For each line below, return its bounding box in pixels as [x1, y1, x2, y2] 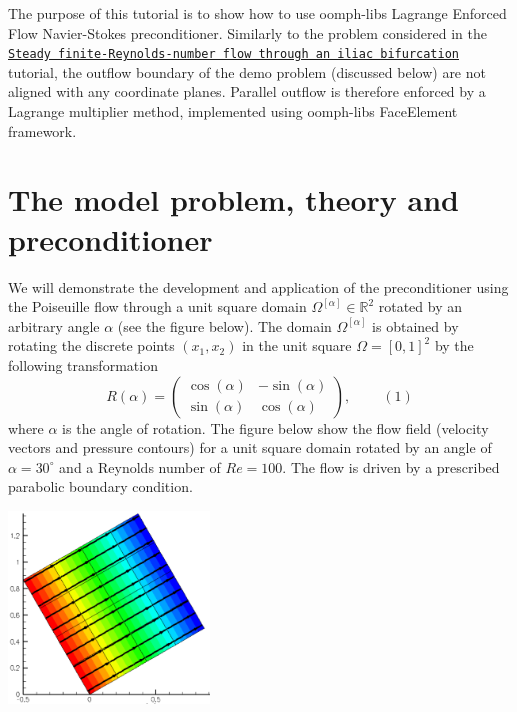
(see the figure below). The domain [117, 315, 332, 336]
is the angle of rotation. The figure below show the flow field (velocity [62, 417, 489, 438]
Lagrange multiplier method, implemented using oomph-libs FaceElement [8, 101, 458, 122]
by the [434, 335, 474, 356]
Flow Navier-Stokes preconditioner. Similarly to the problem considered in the [8, 22, 487, 43]
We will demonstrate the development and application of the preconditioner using [8, 276, 509, 297]
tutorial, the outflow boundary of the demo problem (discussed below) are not [8, 61, 486, 82]
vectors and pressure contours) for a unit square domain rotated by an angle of [8, 437, 492, 458]
